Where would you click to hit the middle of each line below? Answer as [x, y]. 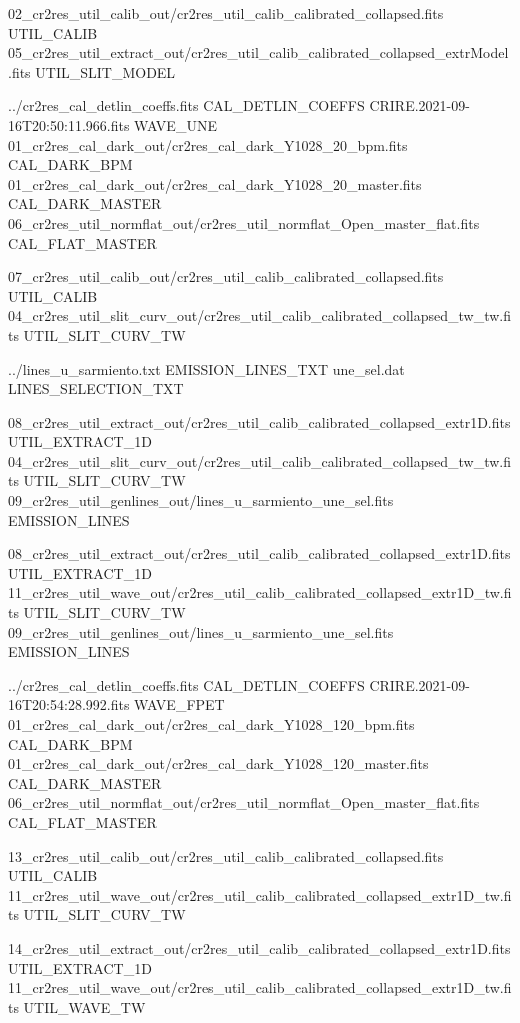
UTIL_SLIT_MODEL [105, 71]
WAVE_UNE [175, 124]
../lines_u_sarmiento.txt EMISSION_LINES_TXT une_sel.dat [206, 368]
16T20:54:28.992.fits [69, 704]
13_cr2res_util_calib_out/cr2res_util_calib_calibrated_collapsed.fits [226, 855]
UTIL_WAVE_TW [84, 1006]
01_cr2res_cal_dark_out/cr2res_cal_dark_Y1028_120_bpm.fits [211, 724]
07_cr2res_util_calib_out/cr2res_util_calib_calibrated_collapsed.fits [226, 276]
